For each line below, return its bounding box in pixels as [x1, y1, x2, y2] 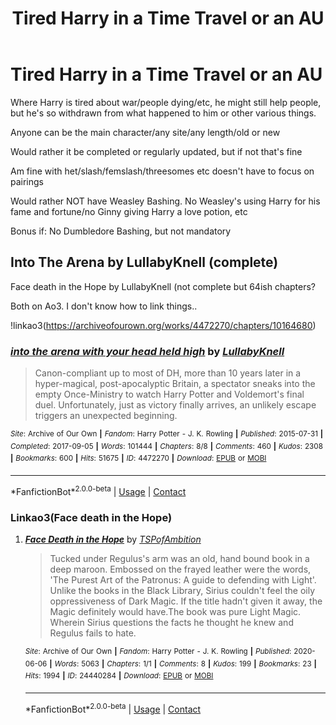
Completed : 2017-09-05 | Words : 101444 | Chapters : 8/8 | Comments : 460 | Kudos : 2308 [10, 441, 323, 451]
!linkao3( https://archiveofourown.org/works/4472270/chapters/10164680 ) [10, 319, 317, 331]
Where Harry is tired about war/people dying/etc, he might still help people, [10, 96, 322, 108]
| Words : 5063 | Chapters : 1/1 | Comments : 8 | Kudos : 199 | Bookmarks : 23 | [49, 658, 317, 669]
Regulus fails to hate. [49, 627, 137, 639]
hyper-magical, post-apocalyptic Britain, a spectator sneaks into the [34, 378, 316, 390]
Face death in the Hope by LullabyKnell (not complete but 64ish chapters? [10, 280, 317, 292]
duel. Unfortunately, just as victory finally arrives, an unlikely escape [34, 399, 317, 411]
